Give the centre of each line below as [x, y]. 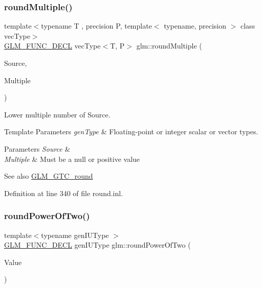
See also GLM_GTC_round [49, 176]
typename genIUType [75, 235]
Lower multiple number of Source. [57, 114]
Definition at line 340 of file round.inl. [64, 193]
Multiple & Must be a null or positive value [72, 159]
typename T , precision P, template [96, 26]
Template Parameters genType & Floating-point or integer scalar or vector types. [131, 131]
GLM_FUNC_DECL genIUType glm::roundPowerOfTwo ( [97, 245]
